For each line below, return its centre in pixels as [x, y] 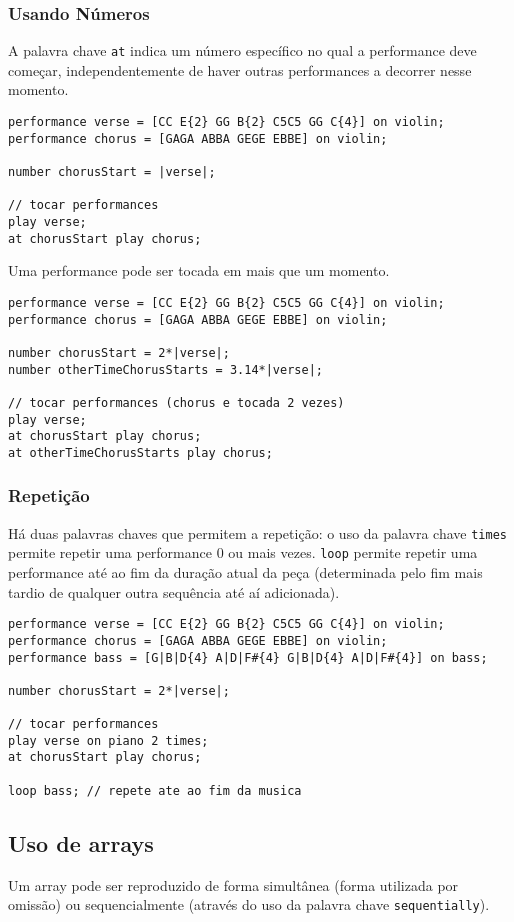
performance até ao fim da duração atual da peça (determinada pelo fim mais [245, 572]
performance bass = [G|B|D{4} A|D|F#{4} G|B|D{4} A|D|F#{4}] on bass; [248, 657]
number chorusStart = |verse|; [112, 172]
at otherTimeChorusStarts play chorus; [140, 452]
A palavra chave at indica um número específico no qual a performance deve [242, 50]
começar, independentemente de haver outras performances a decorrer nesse [240, 69]
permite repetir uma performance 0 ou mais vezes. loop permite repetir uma [243, 552]
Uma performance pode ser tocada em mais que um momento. [199, 270]
